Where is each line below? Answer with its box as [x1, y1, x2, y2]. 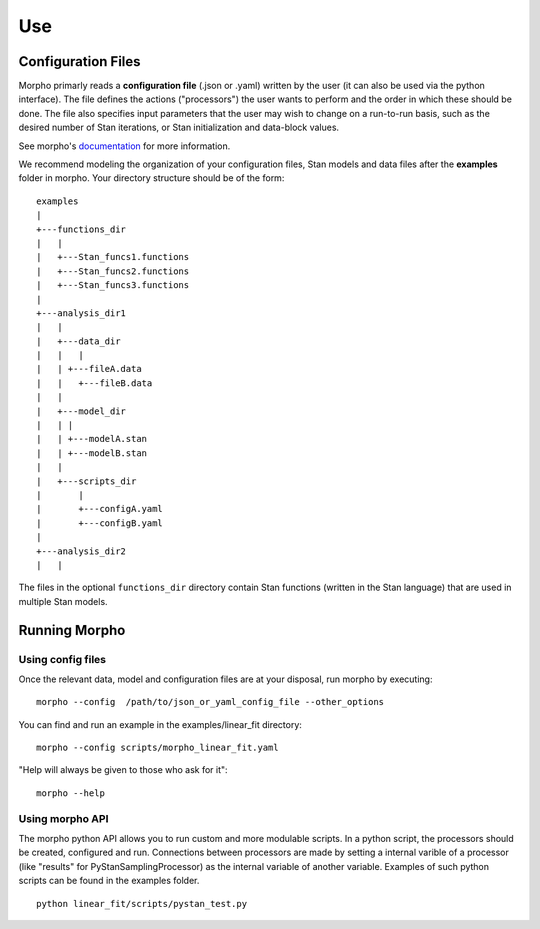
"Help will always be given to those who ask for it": [18, 764, 229, 776]
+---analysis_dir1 [36, 307, 127, 319]
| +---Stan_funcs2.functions [36, 265, 190, 277]
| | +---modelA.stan [36, 433, 148, 445]
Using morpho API [18, 811, 109, 825]
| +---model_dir [36, 405, 127, 417]
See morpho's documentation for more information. [18, 140, 231, 152]
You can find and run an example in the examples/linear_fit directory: [18, 718, 302, 730]
